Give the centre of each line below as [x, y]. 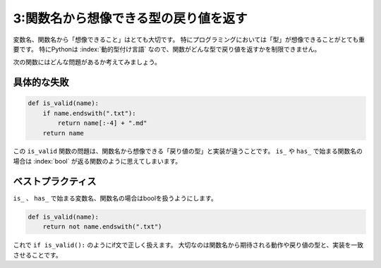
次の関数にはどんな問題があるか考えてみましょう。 [87, 62]
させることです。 [38, 255]
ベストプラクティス [55, 181]
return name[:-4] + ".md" [102, 123]
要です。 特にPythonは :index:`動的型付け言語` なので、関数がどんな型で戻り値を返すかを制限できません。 [167, 49]
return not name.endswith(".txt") [102, 227]
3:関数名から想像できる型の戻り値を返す [130, 18]
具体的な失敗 [41, 82]
